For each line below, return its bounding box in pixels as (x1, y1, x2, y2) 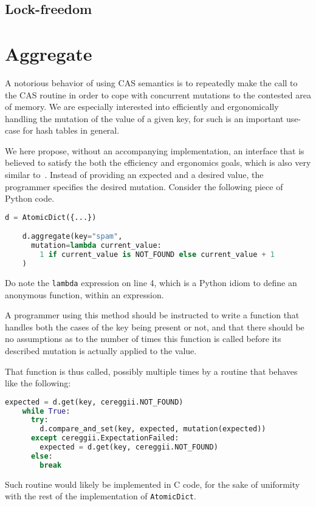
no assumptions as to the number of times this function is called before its (5, 332, 281, 345)
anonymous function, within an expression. (5, 288, 164, 301)
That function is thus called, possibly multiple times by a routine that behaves (5, 364, 298, 377)
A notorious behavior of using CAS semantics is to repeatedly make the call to (5, 76, 298, 89)
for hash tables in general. (22, 124, 120, 137)
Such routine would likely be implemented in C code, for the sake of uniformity (5, 477, 300, 490)
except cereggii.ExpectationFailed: (30, 434, 179, 443)
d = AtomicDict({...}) (5, 213, 97, 222)
